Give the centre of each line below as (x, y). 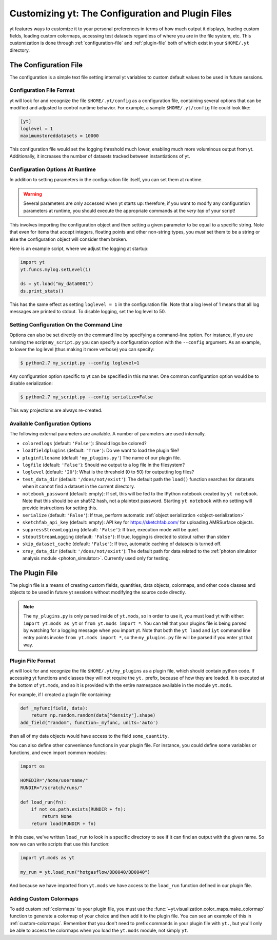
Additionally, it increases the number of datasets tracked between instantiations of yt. (100, 156)
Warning (33, 194)
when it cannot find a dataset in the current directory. (79, 486)
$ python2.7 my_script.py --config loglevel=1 (80, 363)
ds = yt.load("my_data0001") (57, 284)
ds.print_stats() (42, 291)
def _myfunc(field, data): (54, 708)
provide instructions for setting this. (60, 508)
